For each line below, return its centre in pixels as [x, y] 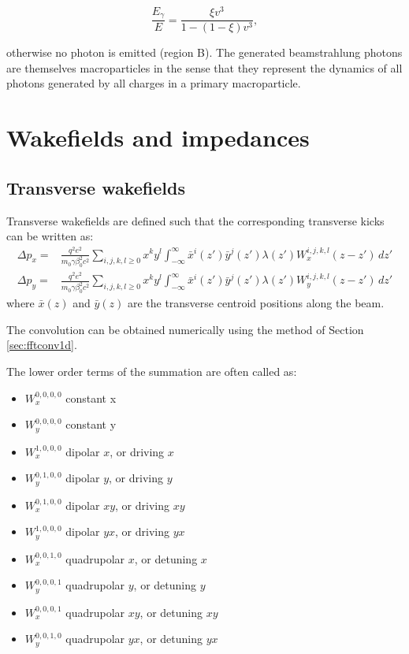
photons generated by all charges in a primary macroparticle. [154, 83]
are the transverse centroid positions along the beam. [256, 303]
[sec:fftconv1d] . [42, 345]
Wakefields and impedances [158, 137]
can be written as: [50, 236]
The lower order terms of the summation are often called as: [152, 371]
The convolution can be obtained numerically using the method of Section [185, 329]
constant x [91, 398]
